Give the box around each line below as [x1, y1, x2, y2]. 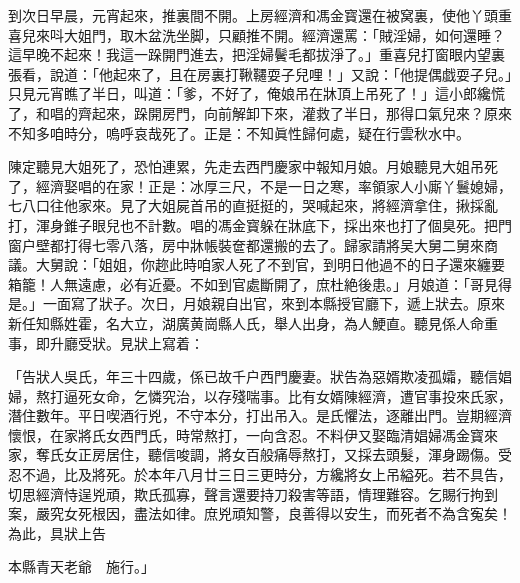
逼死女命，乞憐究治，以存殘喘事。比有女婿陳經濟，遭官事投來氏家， [63, 385, 512, 406]
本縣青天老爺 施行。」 [8, 556, 155, 577]
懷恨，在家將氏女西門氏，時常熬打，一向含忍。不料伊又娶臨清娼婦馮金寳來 [8, 424, 498, 445]
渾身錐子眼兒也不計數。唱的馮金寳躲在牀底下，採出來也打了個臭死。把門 [35, 214, 512, 235]
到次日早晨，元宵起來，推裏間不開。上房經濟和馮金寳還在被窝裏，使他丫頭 [8, 5, 498, 25]
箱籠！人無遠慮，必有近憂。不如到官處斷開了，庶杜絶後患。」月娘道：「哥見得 [8, 273, 512, 294]
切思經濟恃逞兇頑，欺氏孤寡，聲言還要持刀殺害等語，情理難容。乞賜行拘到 [8, 483, 498, 504]
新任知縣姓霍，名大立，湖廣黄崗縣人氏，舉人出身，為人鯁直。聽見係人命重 [8, 312, 498, 333]
